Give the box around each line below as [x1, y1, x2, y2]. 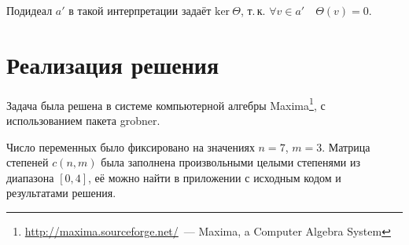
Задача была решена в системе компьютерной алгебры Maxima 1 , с [6, 94, 326, 113]
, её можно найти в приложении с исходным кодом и [88, 169, 341, 185]
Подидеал [6, 2, 53, 18]
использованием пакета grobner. [6, 112, 160, 128]
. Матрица [322, 138, 370, 155]
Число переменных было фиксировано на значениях [6, 138, 255, 155]
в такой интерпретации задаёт [68, 2, 212, 18]
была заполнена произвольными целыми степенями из [101, 154, 361, 170]
